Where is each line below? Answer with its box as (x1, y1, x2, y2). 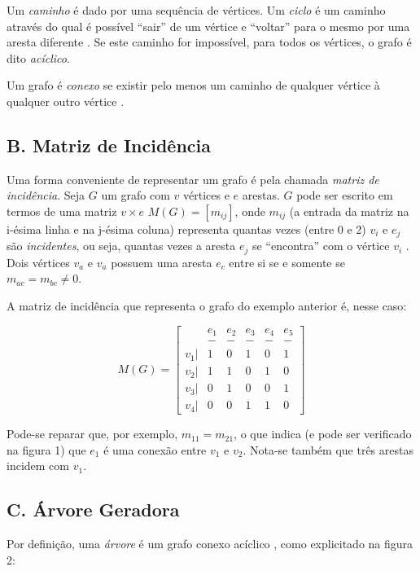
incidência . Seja (7, 187, 85, 204)
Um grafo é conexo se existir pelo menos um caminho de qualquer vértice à (7, 77, 380, 94)
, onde (234, 202, 265, 219)
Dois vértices (7, 253, 70, 270)
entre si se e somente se (229, 253, 345, 270)
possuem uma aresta (111, 253, 212, 270)
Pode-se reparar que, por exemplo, (7, 425, 178, 442)
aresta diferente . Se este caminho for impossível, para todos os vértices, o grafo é (7, 33, 412, 51)
